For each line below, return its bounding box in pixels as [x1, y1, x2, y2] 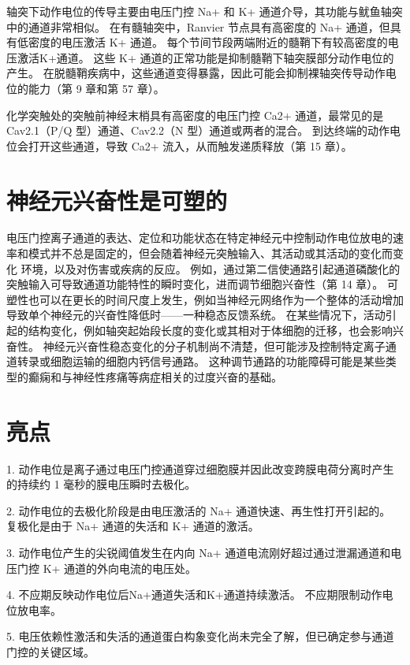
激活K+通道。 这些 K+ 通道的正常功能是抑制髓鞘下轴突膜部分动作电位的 [17, 49, 394, 65]
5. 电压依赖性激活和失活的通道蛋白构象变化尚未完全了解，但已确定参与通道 [6, 628, 394, 645]
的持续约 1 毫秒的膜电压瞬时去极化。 [6, 476, 196, 492]
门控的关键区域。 [6, 643, 95, 659]
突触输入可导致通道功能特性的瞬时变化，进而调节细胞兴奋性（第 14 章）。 [6, 276, 384, 292]
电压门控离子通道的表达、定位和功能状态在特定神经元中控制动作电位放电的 [6, 229, 393, 246]
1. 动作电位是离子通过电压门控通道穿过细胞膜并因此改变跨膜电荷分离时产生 [6, 460, 394, 477]
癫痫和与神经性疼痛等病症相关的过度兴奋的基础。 [28, 368, 282, 385]
